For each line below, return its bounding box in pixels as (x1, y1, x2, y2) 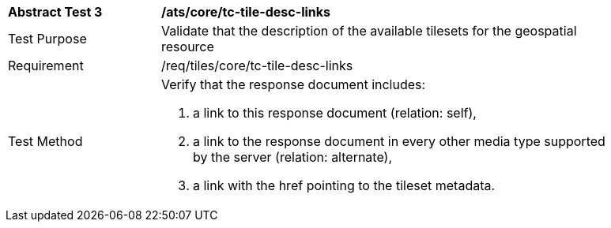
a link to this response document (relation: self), (193, 105, 477, 121)
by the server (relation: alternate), (193, 149, 393, 165)
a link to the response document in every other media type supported (193, 133, 605, 149)
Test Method (8, 133, 83, 149)
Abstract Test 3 (8, 4, 103, 20)
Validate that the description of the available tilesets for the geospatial (161, 23, 577, 39)
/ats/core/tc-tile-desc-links (161, 4, 331, 20)
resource (161, 39, 214, 54)
